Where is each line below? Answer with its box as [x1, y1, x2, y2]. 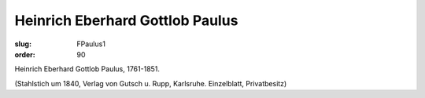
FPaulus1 [76, 39, 106, 49]
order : [14, 49, 35, 59]
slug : [14, 39, 31, 49]
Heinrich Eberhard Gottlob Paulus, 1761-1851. [14, 64, 161, 74]
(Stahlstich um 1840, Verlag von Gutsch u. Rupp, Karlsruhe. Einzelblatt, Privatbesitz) [14, 78, 287, 88]
